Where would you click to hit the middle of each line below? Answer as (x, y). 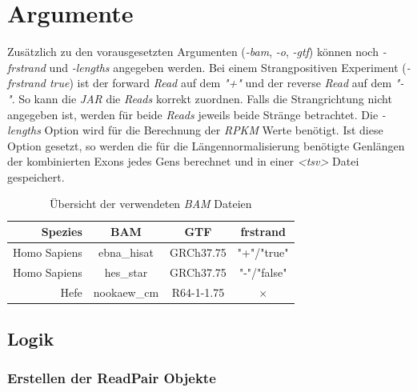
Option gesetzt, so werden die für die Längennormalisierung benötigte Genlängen (206, 145)
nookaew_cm (126, 292)
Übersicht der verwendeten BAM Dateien (151, 204)
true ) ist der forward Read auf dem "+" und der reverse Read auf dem (221, 83)
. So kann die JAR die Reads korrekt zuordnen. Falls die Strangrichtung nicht (202, 98)
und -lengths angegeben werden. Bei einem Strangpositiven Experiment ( (228, 67)
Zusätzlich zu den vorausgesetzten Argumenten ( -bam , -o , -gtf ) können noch (193, 52)
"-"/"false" (263, 272)
